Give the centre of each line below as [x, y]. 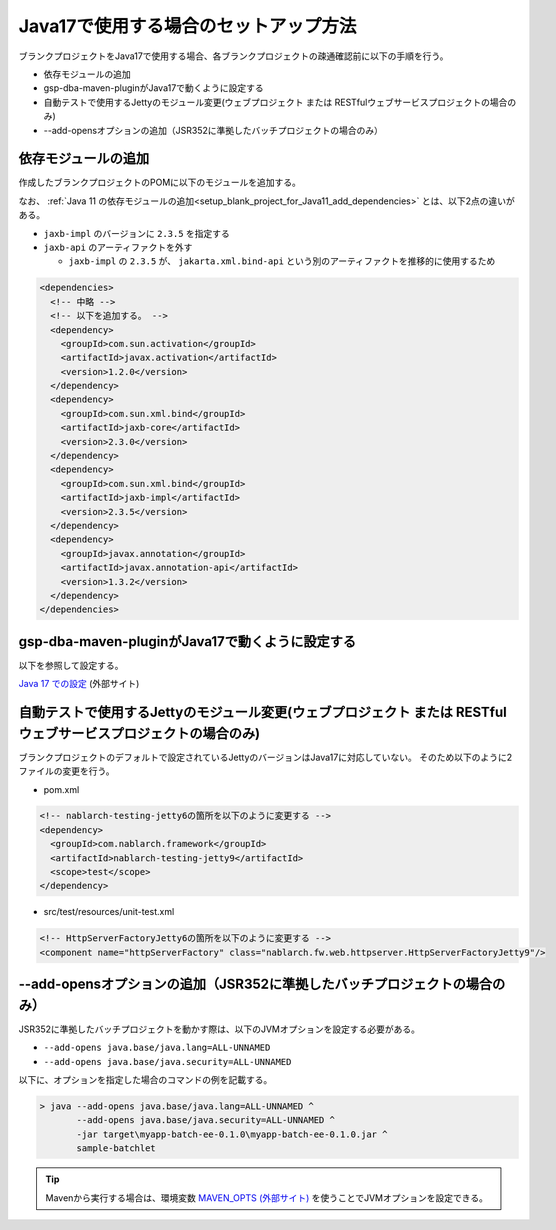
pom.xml [61, 789]
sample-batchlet [116, 1148]
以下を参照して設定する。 [71, 665]
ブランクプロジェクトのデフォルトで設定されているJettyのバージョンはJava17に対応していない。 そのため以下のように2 [265, 757]
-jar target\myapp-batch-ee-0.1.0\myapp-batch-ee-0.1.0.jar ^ [232, 1134]
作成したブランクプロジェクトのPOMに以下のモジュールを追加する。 [160, 182]
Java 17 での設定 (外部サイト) [79, 684]
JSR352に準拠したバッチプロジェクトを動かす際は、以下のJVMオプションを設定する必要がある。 [219, 1029]
